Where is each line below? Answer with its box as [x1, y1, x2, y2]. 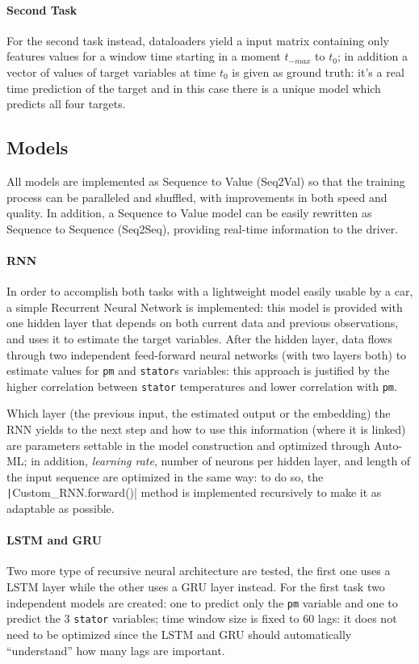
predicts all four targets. [6, 95, 126, 112]
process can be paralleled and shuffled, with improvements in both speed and [6, 188, 388, 205]
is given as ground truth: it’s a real [232, 63, 404, 80]
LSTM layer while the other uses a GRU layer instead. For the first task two [6, 578, 385, 595]
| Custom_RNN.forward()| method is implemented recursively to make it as [6, 484, 382, 501]
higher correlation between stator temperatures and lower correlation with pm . [6, 377, 397, 394]
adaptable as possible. [6, 500, 115, 517]
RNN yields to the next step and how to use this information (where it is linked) [6, 421, 406, 438]
